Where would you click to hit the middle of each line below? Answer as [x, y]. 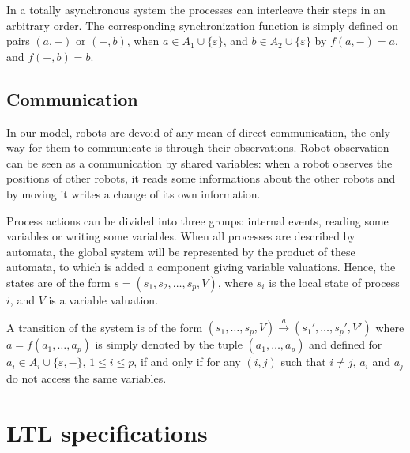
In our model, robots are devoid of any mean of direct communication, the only [198, 132]
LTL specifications [107, 432]
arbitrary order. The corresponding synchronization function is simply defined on [203, 25]
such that [303, 362]
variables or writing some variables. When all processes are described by [181, 236]
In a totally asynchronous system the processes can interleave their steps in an [196, 9]
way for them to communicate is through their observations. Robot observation [198, 147]
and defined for [346, 344]
